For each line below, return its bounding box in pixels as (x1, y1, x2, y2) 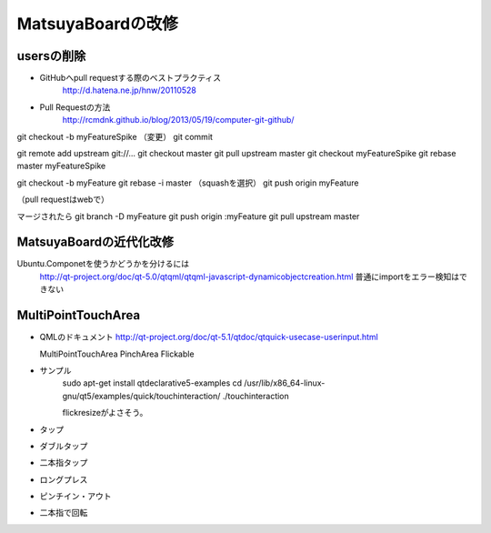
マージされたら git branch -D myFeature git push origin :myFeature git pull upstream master (16, 210, 360, 222)
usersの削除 (16, 48, 86, 64)
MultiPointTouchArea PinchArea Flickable (39, 348, 195, 359)
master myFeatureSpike (16, 160, 106, 172)
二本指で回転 (39, 508, 88, 518)
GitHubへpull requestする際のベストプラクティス (39, 73, 222, 84)
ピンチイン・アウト (39, 491, 112, 502)
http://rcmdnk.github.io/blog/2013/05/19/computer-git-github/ (62, 115, 295, 126)
